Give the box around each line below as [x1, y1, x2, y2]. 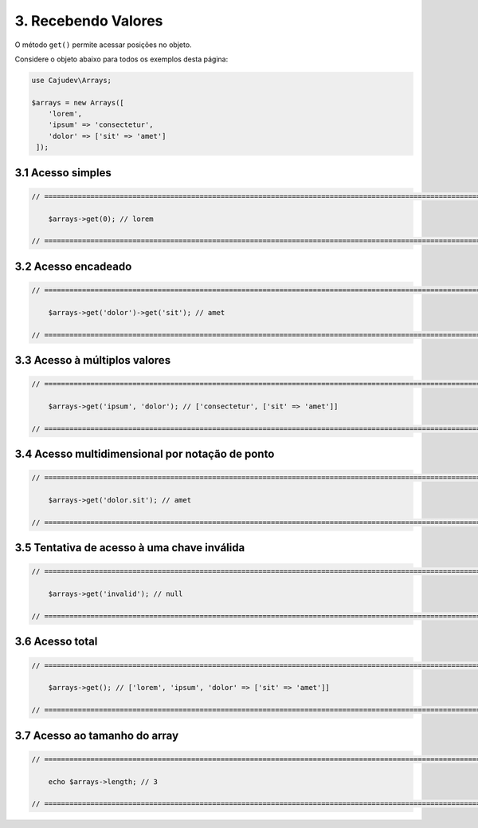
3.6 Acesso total [14, 635, 98, 649]
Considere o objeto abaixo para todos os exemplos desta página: [14, 54, 229, 64]
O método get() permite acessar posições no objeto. [14, 40, 192, 49]
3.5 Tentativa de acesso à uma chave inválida [14, 541, 245, 554]
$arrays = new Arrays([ [31, 98, 125, 107]
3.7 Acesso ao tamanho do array [14, 728, 179, 742]
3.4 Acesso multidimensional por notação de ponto [14, 448, 275, 461]
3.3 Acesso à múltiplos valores [14, 353, 171, 367]
